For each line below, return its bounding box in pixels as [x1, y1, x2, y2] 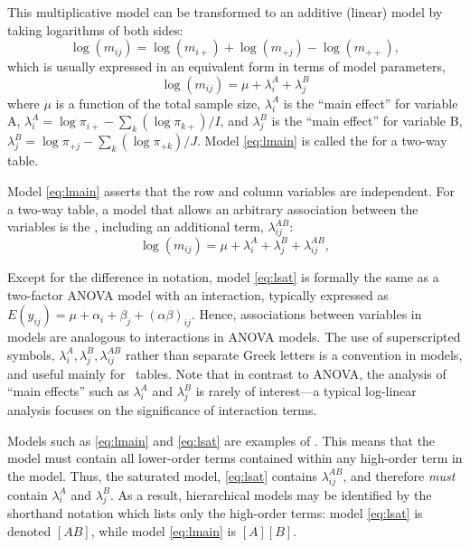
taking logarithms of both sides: [7, 20, 183, 39]
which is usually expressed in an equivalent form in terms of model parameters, [7, 57, 446, 76]
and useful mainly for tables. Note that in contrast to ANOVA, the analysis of [7, 363, 446, 382]
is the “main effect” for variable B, [271, 111, 463, 130]
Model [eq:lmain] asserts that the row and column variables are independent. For [7, 181, 456, 200]
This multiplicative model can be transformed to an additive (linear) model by [7, 3, 443, 21]
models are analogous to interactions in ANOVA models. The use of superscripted [7, 327, 461, 346]
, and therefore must [343, 466, 456, 485]
